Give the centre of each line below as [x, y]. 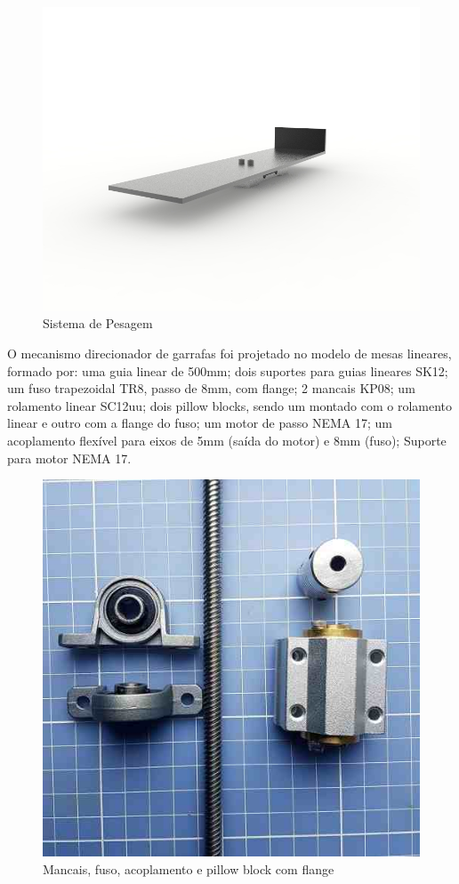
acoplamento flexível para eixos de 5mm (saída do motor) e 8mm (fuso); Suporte [227, 440]
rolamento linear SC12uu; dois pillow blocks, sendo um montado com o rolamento [230, 405]
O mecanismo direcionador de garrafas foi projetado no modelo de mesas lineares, [229, 354]
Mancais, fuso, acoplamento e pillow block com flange [189, 868]
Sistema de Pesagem [98, 323]
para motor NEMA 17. [69, 458]
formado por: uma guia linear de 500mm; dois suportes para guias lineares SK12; [228, 370]
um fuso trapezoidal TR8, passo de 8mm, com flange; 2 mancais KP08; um [211, 388]
